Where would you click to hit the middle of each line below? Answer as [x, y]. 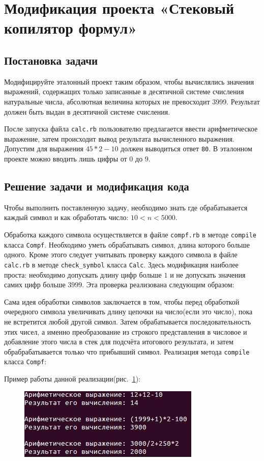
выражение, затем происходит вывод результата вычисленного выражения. [119, 138]
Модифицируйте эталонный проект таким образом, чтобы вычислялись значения [129, 81]
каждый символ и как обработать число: [66, 217]
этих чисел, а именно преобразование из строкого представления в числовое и [126, 331]
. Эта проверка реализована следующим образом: [158, 284]
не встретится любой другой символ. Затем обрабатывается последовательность [128, 321]
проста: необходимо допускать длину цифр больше [83, 274]
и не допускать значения [208, 274]
